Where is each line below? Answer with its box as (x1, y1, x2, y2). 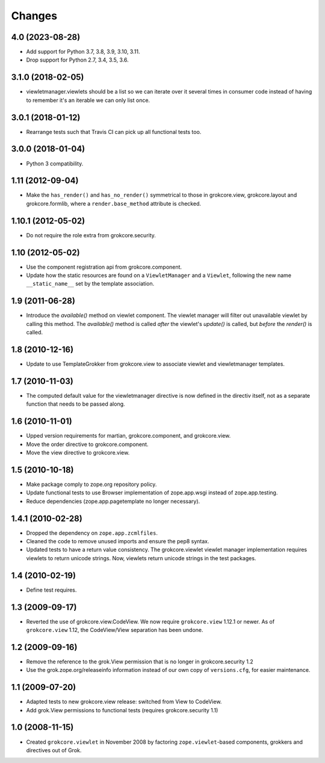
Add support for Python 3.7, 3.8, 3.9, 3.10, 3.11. (26, 48, 140, 56)
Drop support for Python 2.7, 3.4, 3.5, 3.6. (26, 56, 129, 63)
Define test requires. (26, 586, 77, 593)
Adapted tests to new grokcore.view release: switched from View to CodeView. (26, 698, 222, 706)
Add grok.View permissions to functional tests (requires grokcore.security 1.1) (26, 706, 218, 714)
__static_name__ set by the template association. (26, 280, 155, 287)
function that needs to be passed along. (26, 400, 126, 407)
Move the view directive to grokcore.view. (26, 449, 130, 456)
